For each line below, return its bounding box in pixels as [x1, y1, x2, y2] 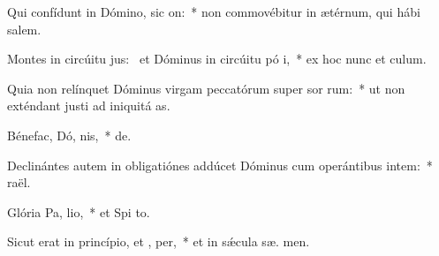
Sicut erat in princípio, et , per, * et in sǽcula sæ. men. [7, 232, 310, 251]
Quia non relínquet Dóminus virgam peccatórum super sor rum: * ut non [7, 79, 405, 97]
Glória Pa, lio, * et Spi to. [7, 202, 150, 221]
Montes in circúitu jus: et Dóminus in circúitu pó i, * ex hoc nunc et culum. [7, 49, 427, 68]
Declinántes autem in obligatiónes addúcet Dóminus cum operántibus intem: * [7, 155, 433, 174]
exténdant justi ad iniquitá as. [7, 96, 170, 115]
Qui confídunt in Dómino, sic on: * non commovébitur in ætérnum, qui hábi [7, 3, 420, 20]
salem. [7, 19, 42, 38]
